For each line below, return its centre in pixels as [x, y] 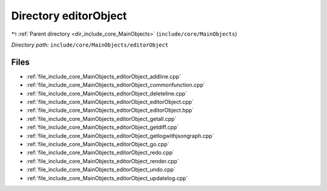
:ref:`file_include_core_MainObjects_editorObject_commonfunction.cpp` [116, 85]
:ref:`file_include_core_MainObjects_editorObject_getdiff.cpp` [102, 128]
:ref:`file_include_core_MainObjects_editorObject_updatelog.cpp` [107, 178]
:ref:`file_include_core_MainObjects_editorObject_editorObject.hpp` [110, 110]
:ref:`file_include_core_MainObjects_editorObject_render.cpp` [103, 161]
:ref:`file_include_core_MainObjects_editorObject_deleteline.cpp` [107, 93]
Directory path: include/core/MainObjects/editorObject [90, 45]
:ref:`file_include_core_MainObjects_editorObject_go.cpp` [98, 144]
